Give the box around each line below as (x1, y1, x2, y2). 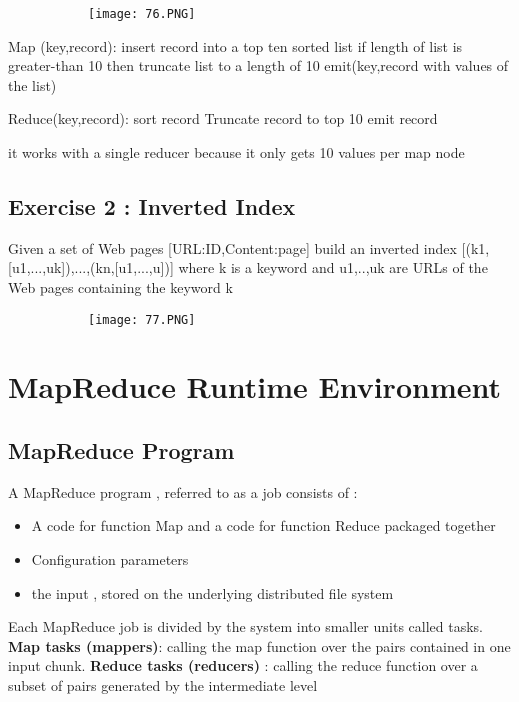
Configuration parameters (31, 549, 189, 570)
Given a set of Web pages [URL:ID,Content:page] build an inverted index (8, 237, 457, 258)
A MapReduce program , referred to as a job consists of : (8, 481, 358, 502)
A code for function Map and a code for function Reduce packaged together (31, 515, 496, 536)
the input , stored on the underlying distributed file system (31, 582, 394, 603)
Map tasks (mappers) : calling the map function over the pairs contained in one (8, 635, 511, 656)
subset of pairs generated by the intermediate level (8, 675, 318, 695)
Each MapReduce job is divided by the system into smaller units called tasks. (8, 616, 484, 637)
